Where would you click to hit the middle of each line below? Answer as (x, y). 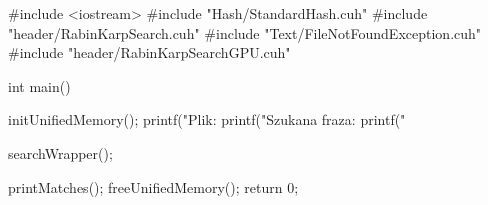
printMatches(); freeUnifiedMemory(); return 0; (153, 186)
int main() (39, 85)
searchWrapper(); (60, 152)
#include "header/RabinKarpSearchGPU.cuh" (149, 52)
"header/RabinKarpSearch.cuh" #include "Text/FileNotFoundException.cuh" (245, 32)
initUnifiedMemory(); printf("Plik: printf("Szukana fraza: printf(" (207, 119)
